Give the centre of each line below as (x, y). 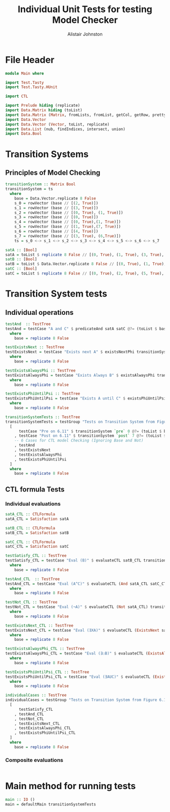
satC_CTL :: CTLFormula (30, 542)
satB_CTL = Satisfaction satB (37, 533)
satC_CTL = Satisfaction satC (37, 547)
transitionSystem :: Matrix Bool (40, 184)
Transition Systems (47, 154)
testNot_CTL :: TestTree (31, 602)
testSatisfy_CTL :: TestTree (36, 556)
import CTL (17, 96)
